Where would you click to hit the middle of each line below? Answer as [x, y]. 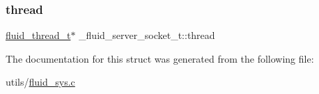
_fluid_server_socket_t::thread [147, 35]
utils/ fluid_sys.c [40, 82]
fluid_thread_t [38, 35]
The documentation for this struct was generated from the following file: [160, 58]
